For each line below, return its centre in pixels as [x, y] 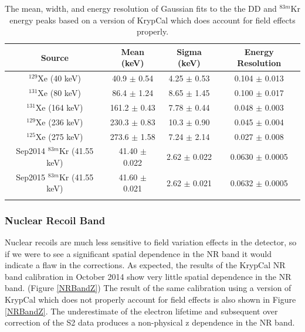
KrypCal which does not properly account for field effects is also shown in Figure [150, 299]
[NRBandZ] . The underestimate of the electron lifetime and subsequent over [141, 311]
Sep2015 [31, 177]
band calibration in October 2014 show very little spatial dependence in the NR [148, 276]
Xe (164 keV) [59, 107]
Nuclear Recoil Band [55, 220]
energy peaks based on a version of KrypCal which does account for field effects [152, 20]
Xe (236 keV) [59, 121]
